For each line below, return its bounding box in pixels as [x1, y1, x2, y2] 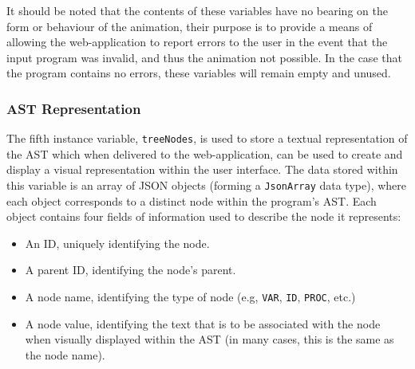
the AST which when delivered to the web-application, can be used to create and [6, 145, 403, 162]
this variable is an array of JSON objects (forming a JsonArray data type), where [6, 177, 407, 194]
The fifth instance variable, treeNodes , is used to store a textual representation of [6, 130, 408, 147]
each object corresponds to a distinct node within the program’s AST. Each [6, 192, 377, 209]
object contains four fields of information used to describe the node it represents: [6, 208, 401, 225]
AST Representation [6, 98, 141, 118]
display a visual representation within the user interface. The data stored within [6, 161, 398, 178]
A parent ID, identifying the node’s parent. [25, 261, 236, 278]
